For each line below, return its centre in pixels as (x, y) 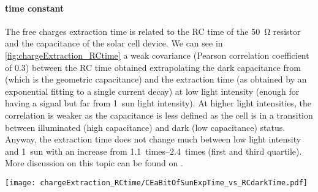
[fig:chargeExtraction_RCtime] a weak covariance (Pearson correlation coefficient (157, 55)
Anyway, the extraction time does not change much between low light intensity (153, 139)
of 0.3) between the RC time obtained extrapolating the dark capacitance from (153, 67)
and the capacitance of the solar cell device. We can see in (114, 43)
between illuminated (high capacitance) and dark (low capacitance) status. (145, 127)
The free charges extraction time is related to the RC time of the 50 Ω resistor (153, 31)
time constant (35, 8)
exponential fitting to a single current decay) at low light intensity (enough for (152, 91)
